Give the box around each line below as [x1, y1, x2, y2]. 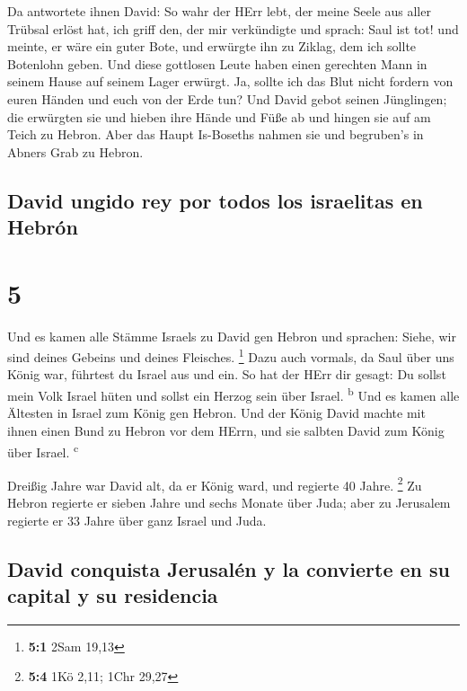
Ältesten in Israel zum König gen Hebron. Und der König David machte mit [7, 403, 426, 422]
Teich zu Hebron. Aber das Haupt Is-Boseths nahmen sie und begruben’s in [7, 125, 424, 144]
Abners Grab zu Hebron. [7, 142, 144, 161]
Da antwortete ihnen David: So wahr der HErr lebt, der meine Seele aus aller [7, 2, 431, 20]
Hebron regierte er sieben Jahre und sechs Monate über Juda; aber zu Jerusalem [7, 493, 451, 512]
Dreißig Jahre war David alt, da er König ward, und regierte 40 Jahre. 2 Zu [7, 473, 422, 494]
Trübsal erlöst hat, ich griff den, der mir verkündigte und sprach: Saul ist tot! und [7, 19, 459, 38]
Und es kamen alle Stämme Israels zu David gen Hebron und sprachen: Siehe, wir [7, 326, 456, 345]
